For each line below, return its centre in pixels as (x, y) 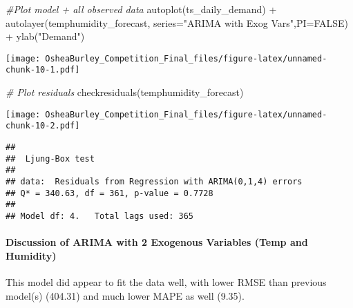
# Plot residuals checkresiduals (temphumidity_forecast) (125, 92)
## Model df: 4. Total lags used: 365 (100, 216)
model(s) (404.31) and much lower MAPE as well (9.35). (125, 295)
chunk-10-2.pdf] (43, 126)
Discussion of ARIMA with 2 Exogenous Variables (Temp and (157, 242)
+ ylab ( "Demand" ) (45, 36)
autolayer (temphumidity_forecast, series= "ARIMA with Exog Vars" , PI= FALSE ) (177, 22)
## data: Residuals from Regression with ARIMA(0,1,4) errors (154, 181)
